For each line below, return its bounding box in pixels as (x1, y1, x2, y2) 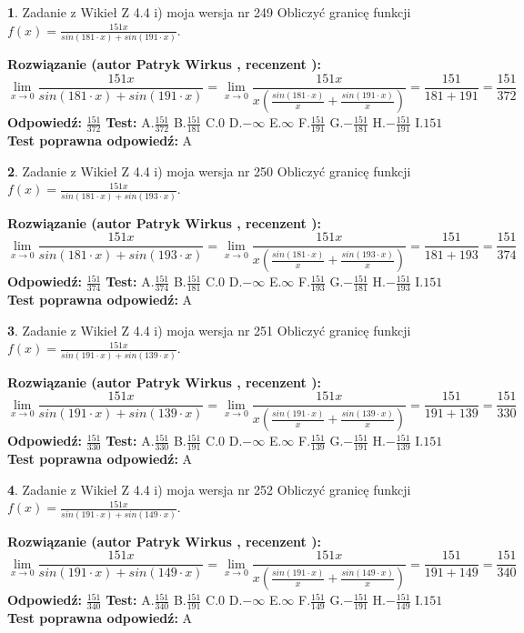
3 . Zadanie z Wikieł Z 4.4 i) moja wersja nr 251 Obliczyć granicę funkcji (7, 320, 411, 339)
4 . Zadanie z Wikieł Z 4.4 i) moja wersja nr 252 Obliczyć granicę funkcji (7, 479, 411, 498)
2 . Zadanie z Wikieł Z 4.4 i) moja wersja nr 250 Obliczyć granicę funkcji (7, 161, 411, 180)
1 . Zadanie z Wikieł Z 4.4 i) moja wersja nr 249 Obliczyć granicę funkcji (7, 3, 411, 21)
